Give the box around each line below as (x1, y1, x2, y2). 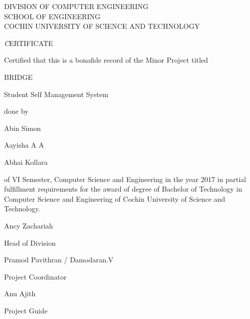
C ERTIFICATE (4, 37, 54, 48)
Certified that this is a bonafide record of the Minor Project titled (4, 55, 208, 65)
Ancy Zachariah (4, 220, 53, 231)
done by (4, 106, 29, 116)
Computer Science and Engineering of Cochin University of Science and (4, 193, 225, 204)
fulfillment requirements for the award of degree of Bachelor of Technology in (4, 184, 242, 194)
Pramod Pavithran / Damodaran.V (4, 254, 114, 265)
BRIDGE (4, 71, 33, 82)
